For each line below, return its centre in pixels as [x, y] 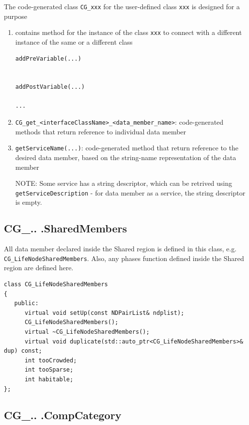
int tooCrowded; [51, 360]
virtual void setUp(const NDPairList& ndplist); [104, 313]
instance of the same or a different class [74, 41]
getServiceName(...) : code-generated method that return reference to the [127, 148]
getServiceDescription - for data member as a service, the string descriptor [130, 192]
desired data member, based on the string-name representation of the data [126, 157]
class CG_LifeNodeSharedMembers [56, 285]
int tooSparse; [49, 370]
